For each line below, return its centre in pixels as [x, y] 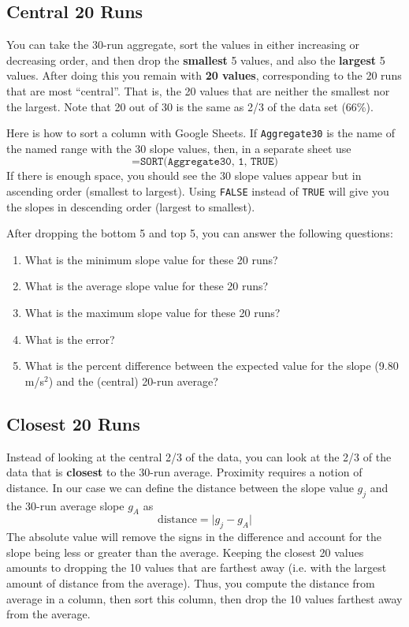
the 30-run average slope [65, 505]
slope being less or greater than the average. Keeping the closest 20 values [185, 552]
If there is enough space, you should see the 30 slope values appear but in [184, 175]
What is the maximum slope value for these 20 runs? [152, 313]
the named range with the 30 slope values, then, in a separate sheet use [179, 148]
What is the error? [70, 339]
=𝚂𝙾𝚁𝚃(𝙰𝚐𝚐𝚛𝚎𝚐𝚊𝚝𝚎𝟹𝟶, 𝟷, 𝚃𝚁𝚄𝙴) [205, 162]
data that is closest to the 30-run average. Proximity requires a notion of [184, 472]
